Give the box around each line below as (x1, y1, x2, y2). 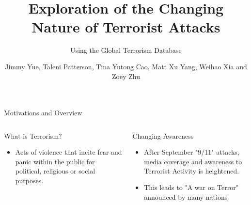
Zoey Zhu (112, 71, 140, 81)
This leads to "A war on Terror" (144, 182, 238, 192)
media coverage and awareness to (144, 156, 242, 166)
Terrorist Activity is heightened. (144, 166, 239, 176)
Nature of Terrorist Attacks (31, 17, 220, 37)
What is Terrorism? (4, 130, 62, 141)
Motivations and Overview (4, 108, 82, 118)
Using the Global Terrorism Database (70, 45, 182, 55)
